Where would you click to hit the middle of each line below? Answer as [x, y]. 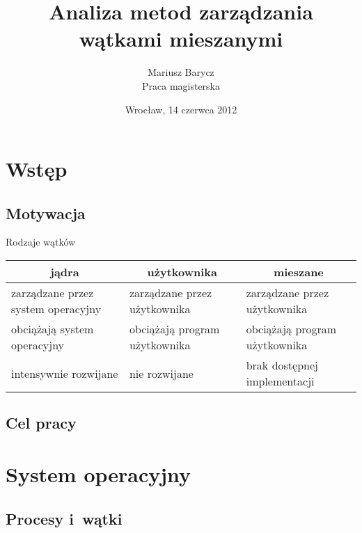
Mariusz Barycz [181, 72]
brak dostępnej [282, 365]
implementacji [280, 381]
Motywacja [46, 213]
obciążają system [53, 329]
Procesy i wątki [64, 518]
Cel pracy [41, 423]
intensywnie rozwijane [65, 373]
